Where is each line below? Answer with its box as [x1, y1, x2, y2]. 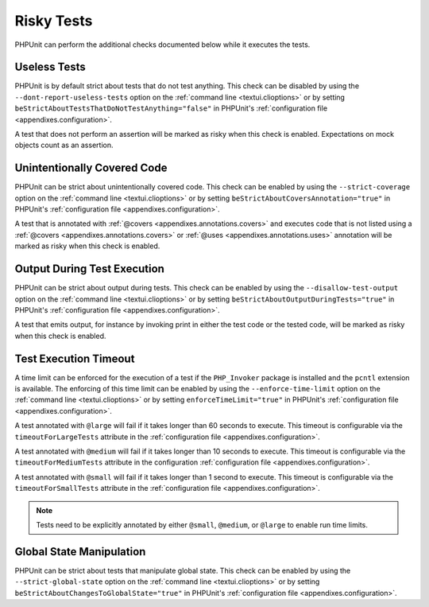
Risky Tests [14, 12, 93, 29]
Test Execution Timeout [14, 352, 135, 365]
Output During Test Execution [14, 263, 164, 276]
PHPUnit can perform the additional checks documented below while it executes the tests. [14, 40, 311, 49]
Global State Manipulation [14, 545, 146, 558]
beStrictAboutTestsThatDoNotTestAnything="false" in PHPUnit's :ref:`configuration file [14, 103, 328, 113]
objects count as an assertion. [14, 140, 114, 150]
